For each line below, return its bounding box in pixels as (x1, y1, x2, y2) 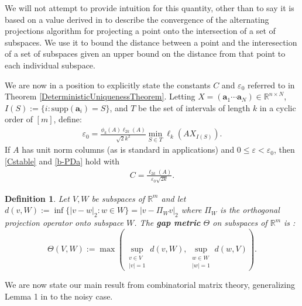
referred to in (247, 78, 295, 91)
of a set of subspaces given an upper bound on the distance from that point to (5, 47, 286, 60)
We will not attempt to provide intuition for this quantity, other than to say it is (5, 2, 294, 13)
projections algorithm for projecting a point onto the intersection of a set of (5, 25, 276, 37)
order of (5, 113, 33, 125)
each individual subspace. (5, 59, 95, 71)
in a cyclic (259, 101, 296, 114)
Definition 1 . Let (5, 192, 70, 204)
